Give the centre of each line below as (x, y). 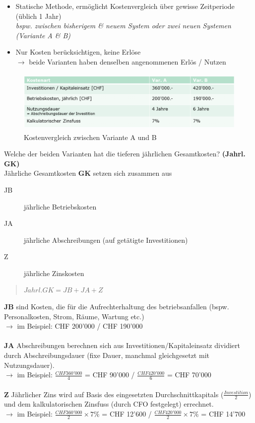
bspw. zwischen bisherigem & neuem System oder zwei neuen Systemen (123, 26)
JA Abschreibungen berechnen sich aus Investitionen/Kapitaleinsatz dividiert (122, 345)
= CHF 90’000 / (110, 375)
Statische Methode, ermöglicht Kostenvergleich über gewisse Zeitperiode (125, 6)
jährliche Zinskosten (54, 273)
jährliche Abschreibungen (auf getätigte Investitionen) (106, 240)
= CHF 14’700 (223, 414)
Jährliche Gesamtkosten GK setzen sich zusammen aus (88, 173)
